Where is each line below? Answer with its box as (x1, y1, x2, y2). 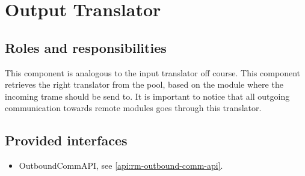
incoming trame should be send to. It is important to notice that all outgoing (5, 90, 290, 102)
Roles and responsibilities (5, 38, 167, 56)
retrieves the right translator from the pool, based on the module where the (5, 78, 283, 91)
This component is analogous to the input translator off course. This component (5, 66, 300, 79)
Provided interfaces (5, 131, 128, 150)
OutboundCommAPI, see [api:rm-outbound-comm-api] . (19, 159, 223, 172)
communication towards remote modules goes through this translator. (5, 102, 262, 114)
